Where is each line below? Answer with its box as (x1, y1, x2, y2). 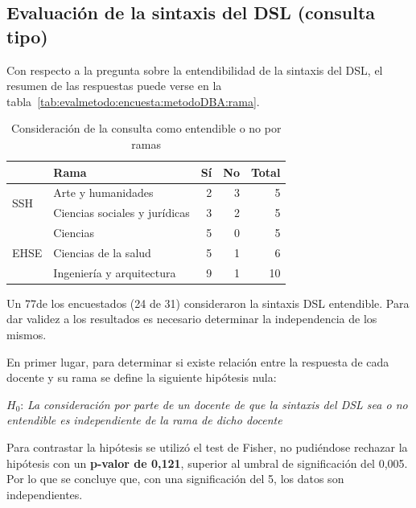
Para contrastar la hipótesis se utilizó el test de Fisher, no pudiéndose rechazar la (6, 439, 408, 456)
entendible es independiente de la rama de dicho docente (6, 412, 282, 428)
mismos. (6, 326, 47, 343)
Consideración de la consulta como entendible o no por (10, 120, 282, 137)
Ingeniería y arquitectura (53, 264, 176, 281)
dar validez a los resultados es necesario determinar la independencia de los (6, 310, 377, 327)
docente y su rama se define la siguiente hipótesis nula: (6, 369, 277, 386)
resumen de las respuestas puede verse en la (6, 77, 222, 94)
